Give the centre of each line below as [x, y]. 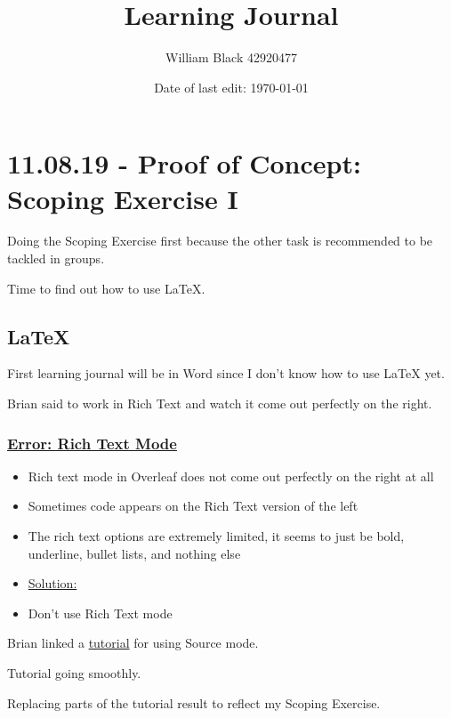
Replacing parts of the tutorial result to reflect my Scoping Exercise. [194, 702]
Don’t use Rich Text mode [100, 613]
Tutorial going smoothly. [74, 672]
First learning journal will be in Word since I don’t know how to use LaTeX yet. [226, 373]
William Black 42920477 [231, 57]
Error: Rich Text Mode [92, 443]
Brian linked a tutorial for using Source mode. [133, 643]
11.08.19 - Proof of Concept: [184, 163]
